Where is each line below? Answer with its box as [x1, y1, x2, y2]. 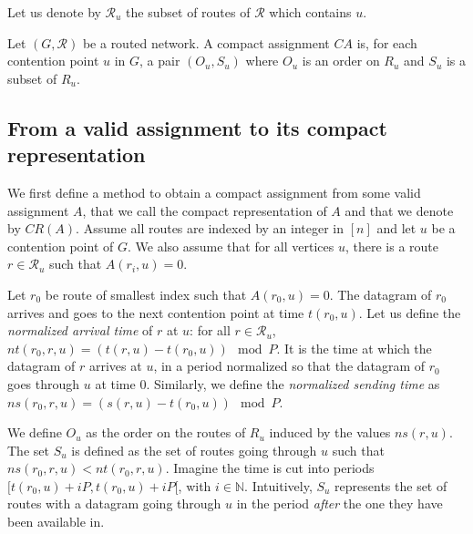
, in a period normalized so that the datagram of [153, 356, 426, 375]
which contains [269, 3, 352, 21]
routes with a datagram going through [7, 494, 221, 513]
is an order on [302, 51, 380, 70]
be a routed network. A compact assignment [82, 33, 330, 52]
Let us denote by [7, 3, 101, 21]
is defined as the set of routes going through [71, 440, 317, 459]
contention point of [7, 236, 114, 255]
